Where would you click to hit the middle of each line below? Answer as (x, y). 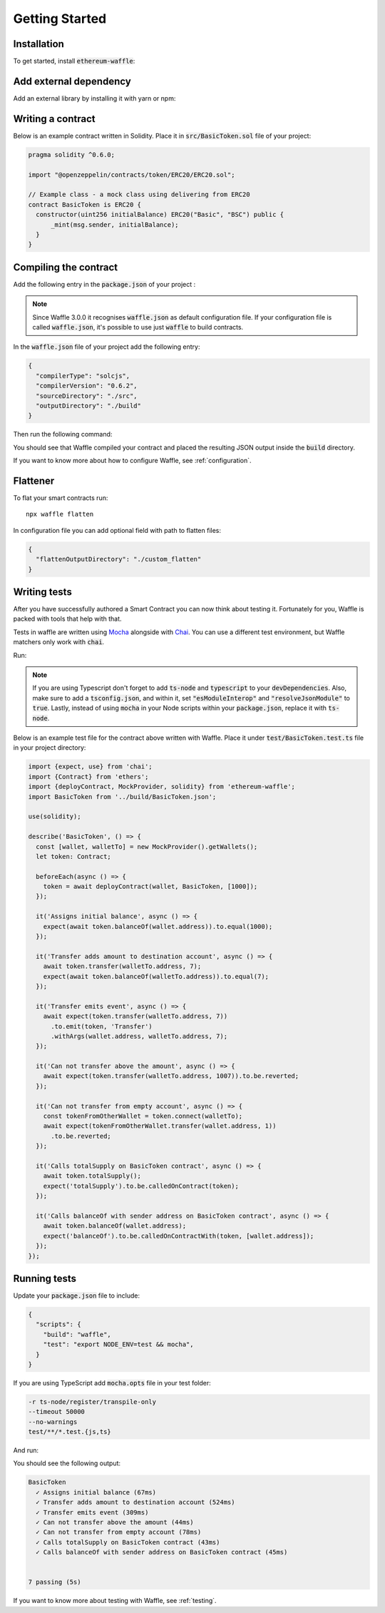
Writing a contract (54, 119)
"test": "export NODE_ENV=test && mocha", (118, 1344)
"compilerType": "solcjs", (83, 376)
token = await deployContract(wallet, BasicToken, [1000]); (150, 887)
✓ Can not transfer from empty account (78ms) (119, 1532)
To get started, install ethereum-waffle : (74, 61)
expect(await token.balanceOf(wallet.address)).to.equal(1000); (158, 926)
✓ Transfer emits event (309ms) (92, 1512)
